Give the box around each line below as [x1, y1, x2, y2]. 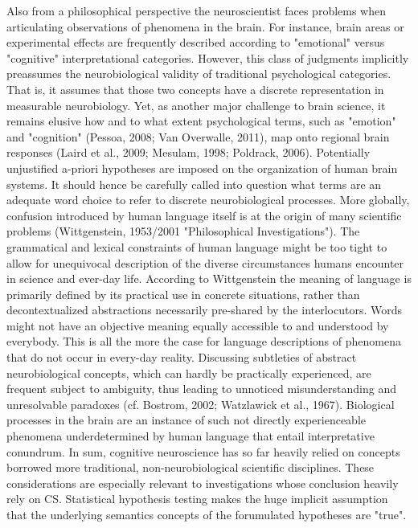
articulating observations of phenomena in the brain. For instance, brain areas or [6, 18, 404, 35]
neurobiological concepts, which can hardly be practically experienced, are [6, 364, 371, 381]
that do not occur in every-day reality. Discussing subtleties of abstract [6, 349, 357, 366]
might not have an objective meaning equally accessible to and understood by [6, 317, 389, 334]
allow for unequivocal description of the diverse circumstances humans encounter [6, 254, 404, 271]
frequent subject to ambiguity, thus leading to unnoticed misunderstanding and [6, 380, 397, 397]
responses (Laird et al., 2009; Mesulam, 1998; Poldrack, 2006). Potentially [6, 144, 371, 161]
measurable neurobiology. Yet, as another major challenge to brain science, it [6, 96, 386, 113]
